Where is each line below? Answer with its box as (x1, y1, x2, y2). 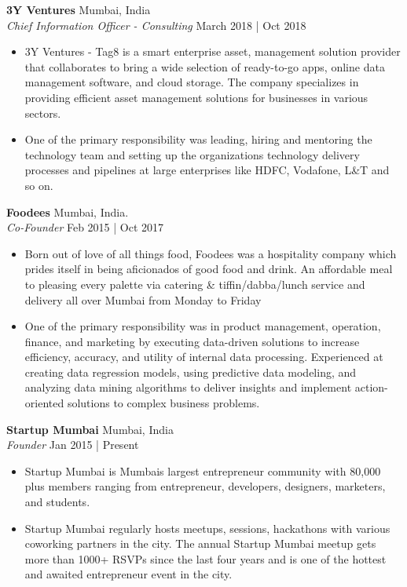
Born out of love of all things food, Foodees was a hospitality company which (24, 245, 397, 261)
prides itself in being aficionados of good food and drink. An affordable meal (24, 261, 393, 277)
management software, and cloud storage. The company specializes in (24, 74, 359, 90)
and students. (24, 494, 90, 510)
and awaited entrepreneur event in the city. (24, 566, 233, 582)
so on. (24, 177, 53, 193)
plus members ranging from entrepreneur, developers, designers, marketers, (24, 478, 386, 494)
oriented (24, 395, 64, 411)
